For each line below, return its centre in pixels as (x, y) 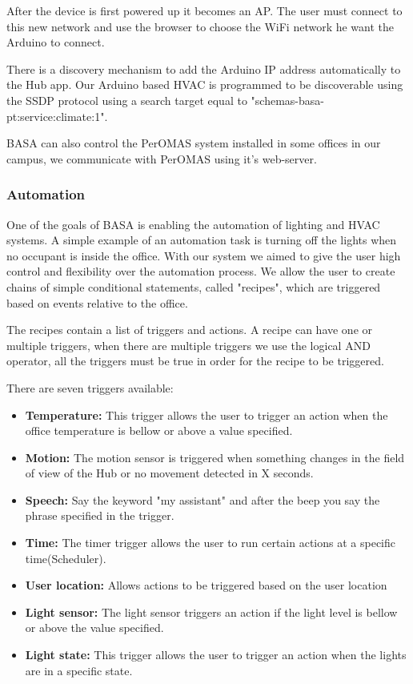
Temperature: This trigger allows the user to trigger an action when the (206, 414)
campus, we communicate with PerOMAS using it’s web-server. (162, 158)
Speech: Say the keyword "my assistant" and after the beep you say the (202, 499)
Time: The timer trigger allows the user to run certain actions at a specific (210, 543)
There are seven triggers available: (90, 387)
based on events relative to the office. (97, 302)
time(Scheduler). (66, 558)
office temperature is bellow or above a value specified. (159, 431)
